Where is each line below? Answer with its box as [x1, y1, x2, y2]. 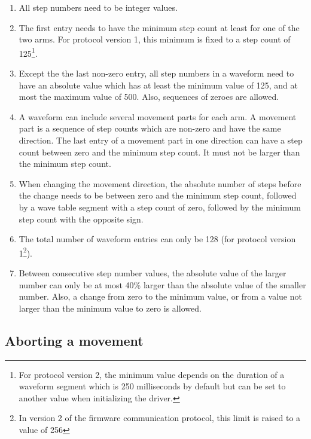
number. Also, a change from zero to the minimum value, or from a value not [19, 290, 302, 303]
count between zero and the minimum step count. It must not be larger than [19, 145, 300, 158]
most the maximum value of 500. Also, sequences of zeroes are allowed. [19, 90, 279, 103]
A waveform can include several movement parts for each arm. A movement [19, 110, 297, 123]
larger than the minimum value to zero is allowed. [19, 301, 202, 314]
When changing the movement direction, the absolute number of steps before [19, 177, 301, 190]
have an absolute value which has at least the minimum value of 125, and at [19, 78, 298, 91]
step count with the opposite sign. [19, 212, 144, 225]
